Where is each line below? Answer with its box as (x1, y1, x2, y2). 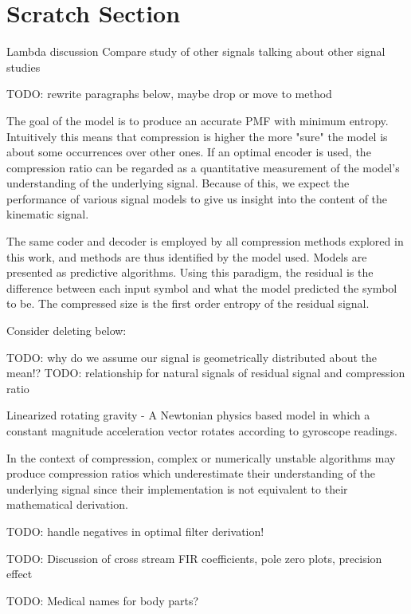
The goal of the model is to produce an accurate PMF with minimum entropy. (6, 112, 389, 128)
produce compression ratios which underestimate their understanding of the (6, 465, 376, 482)
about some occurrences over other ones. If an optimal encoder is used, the (6, 144, 371, 160)
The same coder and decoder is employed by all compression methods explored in (6, 233, 404, 250)
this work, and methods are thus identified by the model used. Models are (6, 248, 367, 265)
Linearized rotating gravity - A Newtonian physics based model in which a (6, 407, 370, 423)
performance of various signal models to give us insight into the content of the (6, 190, 388, 207)
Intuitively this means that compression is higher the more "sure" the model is (6, 128, 388, 144)
